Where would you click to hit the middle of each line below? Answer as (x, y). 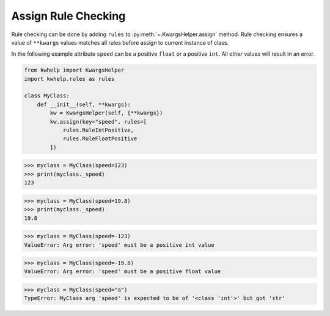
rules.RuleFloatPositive (100, 139)
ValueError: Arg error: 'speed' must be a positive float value (123, 272)
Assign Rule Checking (68, 16)
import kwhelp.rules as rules (69, 79)
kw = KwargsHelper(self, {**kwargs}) (106, 113)
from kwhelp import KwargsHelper (74, 70)
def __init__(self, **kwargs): (84, 104)
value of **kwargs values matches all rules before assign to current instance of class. (120, 42)
